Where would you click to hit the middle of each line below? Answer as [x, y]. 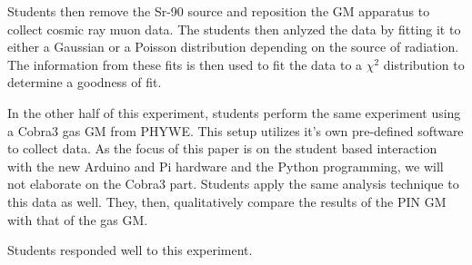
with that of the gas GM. [78, 219]
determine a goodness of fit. [85, 82]
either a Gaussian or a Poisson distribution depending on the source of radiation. [233, 47]
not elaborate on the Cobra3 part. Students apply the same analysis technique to [233, 184]
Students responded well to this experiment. [130, 250]
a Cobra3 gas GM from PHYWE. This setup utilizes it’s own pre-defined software [236, 130]
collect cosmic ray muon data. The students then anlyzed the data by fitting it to [234, 29]
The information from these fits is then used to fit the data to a [185, 64]
